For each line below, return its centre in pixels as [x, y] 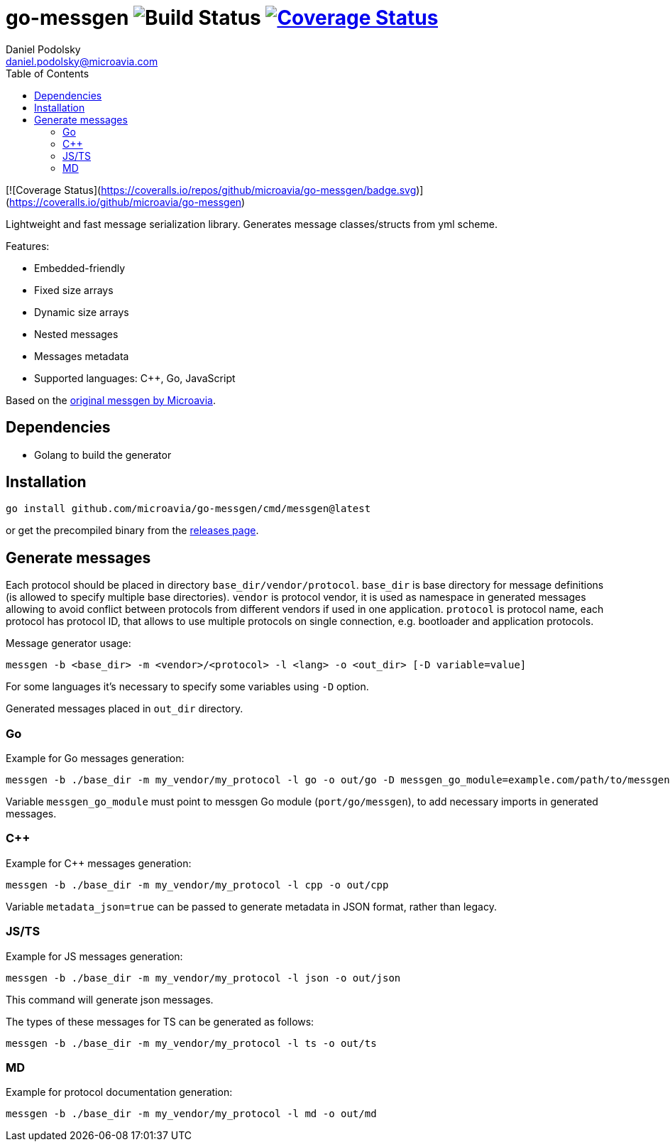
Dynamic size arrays [82, 312]
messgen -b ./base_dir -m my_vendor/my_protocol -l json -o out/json [203, 978]
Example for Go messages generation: [95, 759]
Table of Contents [48, 73]
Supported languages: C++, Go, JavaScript [135, 378]
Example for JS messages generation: [94, 956]
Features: [28, 246]
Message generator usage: [68, 643]
